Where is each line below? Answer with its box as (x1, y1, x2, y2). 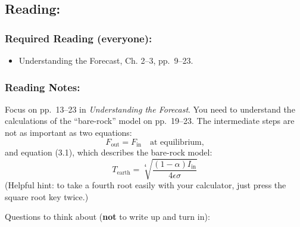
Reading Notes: (5, 79, 80, 94)
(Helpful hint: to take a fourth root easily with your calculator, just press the (5, 179, 286, 191)
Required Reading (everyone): (5, 30, 152, 45)
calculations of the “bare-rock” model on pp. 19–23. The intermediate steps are (5, 114, 295, 127)
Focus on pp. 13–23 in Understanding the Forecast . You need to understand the (5, 102, 295, 115)
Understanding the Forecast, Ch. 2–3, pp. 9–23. (18, 54, 193, 66)
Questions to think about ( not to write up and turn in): (5, 210, 210, 223)
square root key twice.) (5, 190, 89, 203)
